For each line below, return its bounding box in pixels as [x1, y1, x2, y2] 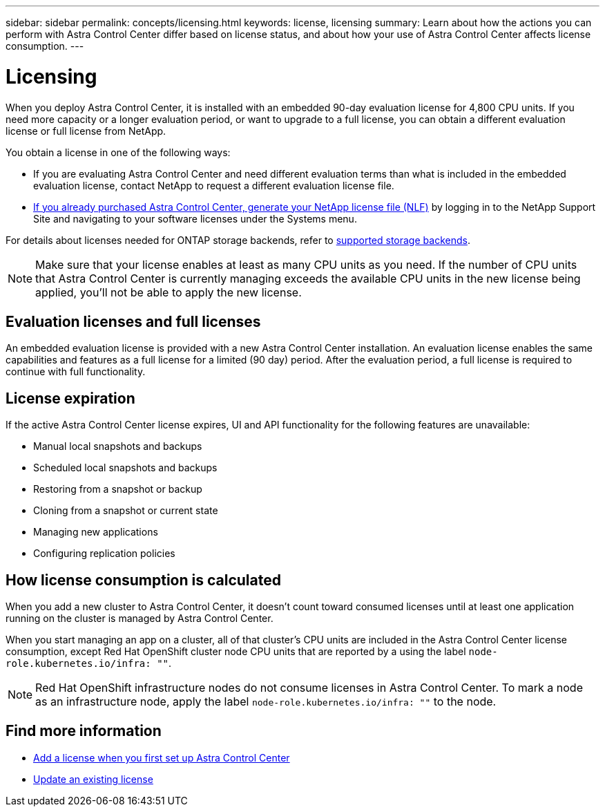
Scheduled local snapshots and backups [33, 462, 218, 474]
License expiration [6, 389, 135, 407]
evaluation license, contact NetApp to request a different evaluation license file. [33, 179, 394, 191]
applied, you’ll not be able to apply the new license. [35, 285, 302, 299]
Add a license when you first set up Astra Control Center [33, 751, 290, 764]
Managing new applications [33, 526, 158, 538]
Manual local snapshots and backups [33, 440, 202, 453]
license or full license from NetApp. [6, 124, 166, 137]
